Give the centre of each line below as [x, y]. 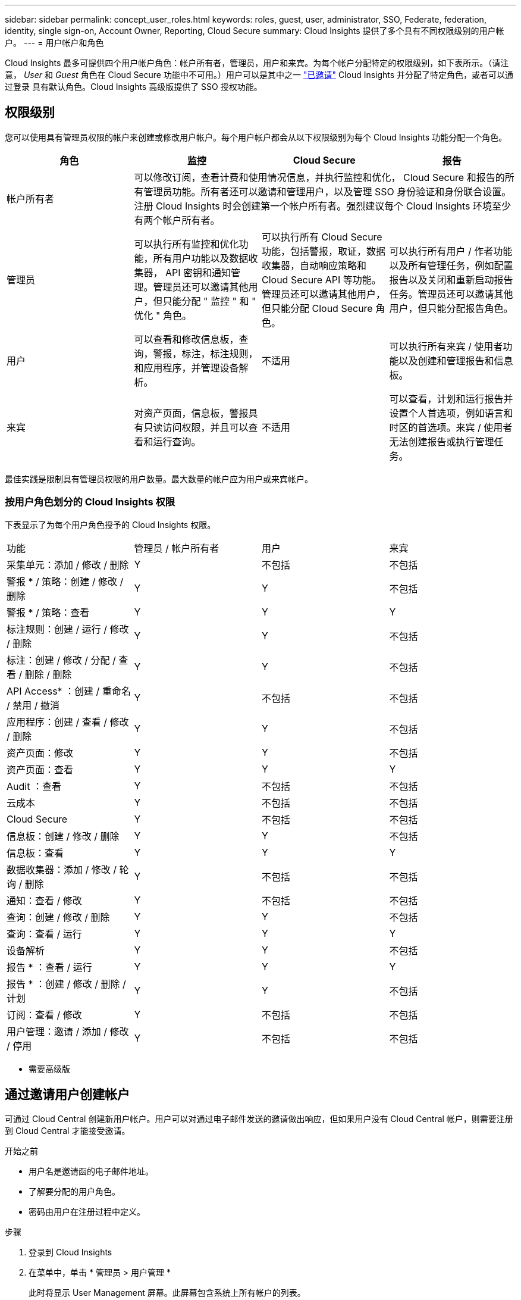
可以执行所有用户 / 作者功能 [451, 251]
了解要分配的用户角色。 [74, 1192]
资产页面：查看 [40, 769]
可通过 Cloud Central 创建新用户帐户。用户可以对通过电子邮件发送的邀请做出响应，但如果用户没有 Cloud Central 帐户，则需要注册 [259, 1119]
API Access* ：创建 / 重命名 [69, 691]
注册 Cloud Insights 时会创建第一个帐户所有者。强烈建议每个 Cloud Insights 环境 [313, 206]
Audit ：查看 [34, 786]
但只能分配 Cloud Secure [317, 308]
